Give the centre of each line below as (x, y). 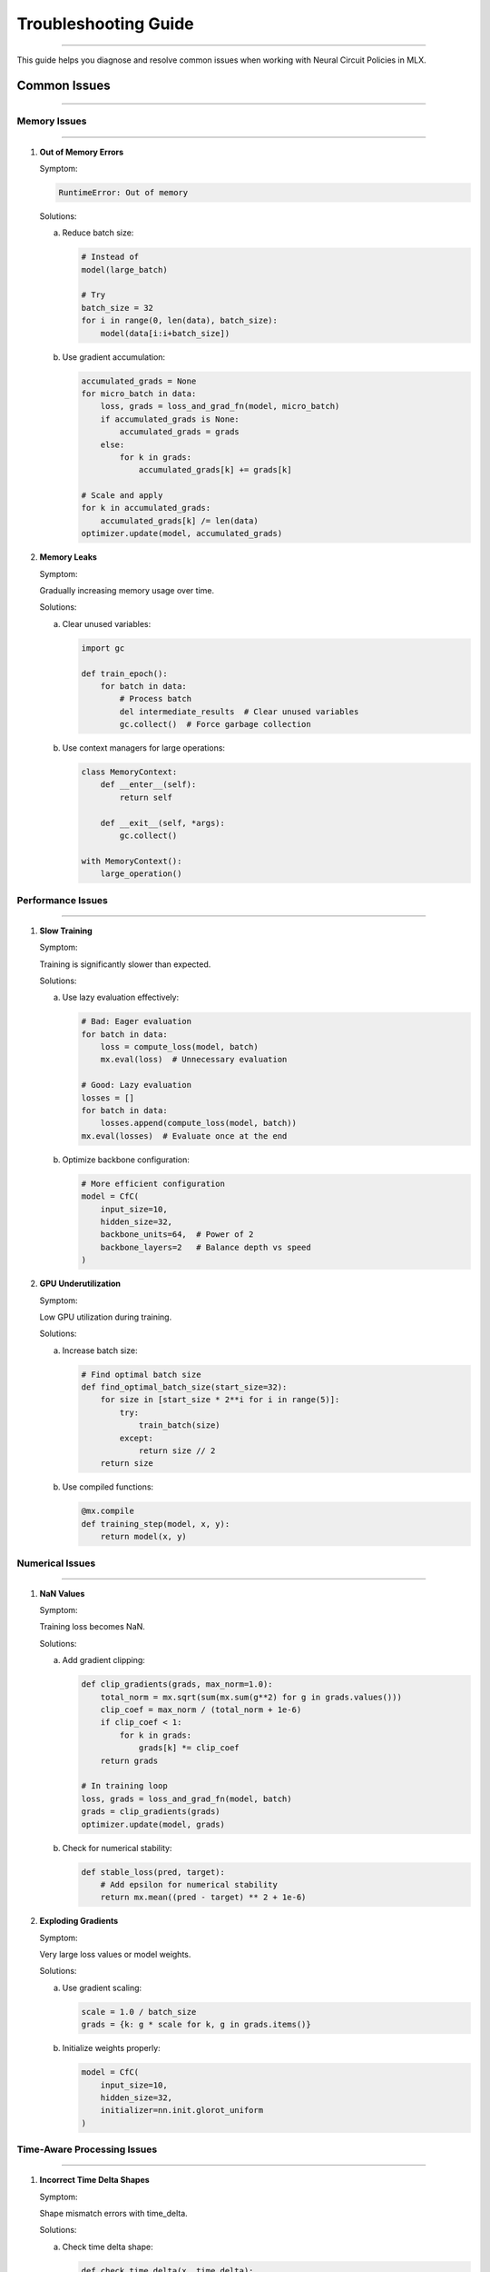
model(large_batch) (124, 269)
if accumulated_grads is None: (170, 419)
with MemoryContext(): (132, 861)
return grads (129, 1760)
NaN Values (62, 1593)
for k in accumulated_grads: (146, 508)
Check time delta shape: (108, 2247)
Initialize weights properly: (111, 2048)
